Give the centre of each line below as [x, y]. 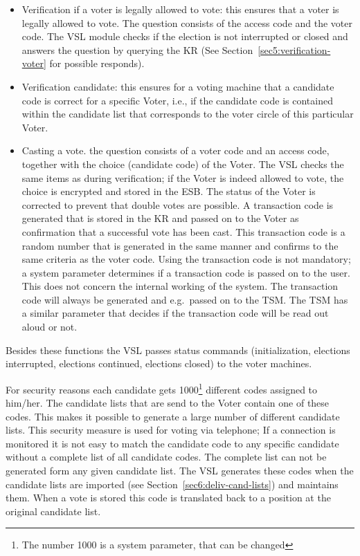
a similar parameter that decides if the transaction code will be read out [175, 313]
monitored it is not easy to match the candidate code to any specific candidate [172, 443]
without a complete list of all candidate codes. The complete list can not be [166, 457]
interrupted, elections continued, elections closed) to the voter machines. [159, 363]
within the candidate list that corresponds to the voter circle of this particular [188, 114]
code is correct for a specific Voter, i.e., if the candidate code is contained [177, 100]
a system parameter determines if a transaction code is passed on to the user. [186, 272]
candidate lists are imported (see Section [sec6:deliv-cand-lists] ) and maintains [172, 484]
